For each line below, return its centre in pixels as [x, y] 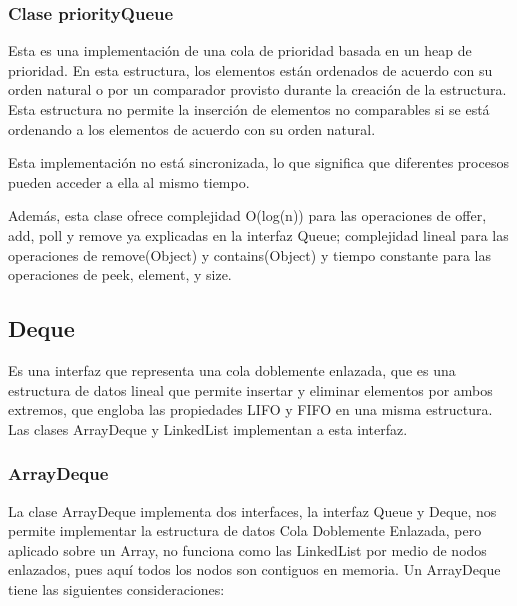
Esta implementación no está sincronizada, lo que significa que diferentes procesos [258, 162]
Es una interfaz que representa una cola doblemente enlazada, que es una [232, 369]
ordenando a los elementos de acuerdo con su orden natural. [192, 128]
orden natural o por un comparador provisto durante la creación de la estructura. [257, 89]
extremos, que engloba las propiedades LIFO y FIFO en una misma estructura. [250, 409]
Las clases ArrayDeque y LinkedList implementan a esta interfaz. [208, 428]
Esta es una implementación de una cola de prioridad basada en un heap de [240, 50]
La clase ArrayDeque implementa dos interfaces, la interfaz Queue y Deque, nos [252, 510]
